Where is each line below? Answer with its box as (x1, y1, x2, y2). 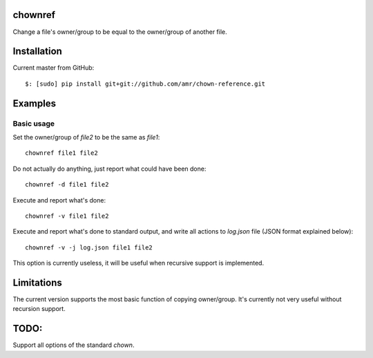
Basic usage (12, 118, 55, 128)
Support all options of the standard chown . (12, 341, 135, 349)
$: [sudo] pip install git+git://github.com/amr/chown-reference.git (25, 79, 266, 88)
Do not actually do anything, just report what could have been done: (12, 164, 207, 173)
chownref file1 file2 (25, 149, 98, 157)
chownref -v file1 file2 (25, 211, 109, 220)
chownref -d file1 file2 (25, 180, 109, 189)
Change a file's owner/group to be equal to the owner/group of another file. (12, 28, 227, 36)
